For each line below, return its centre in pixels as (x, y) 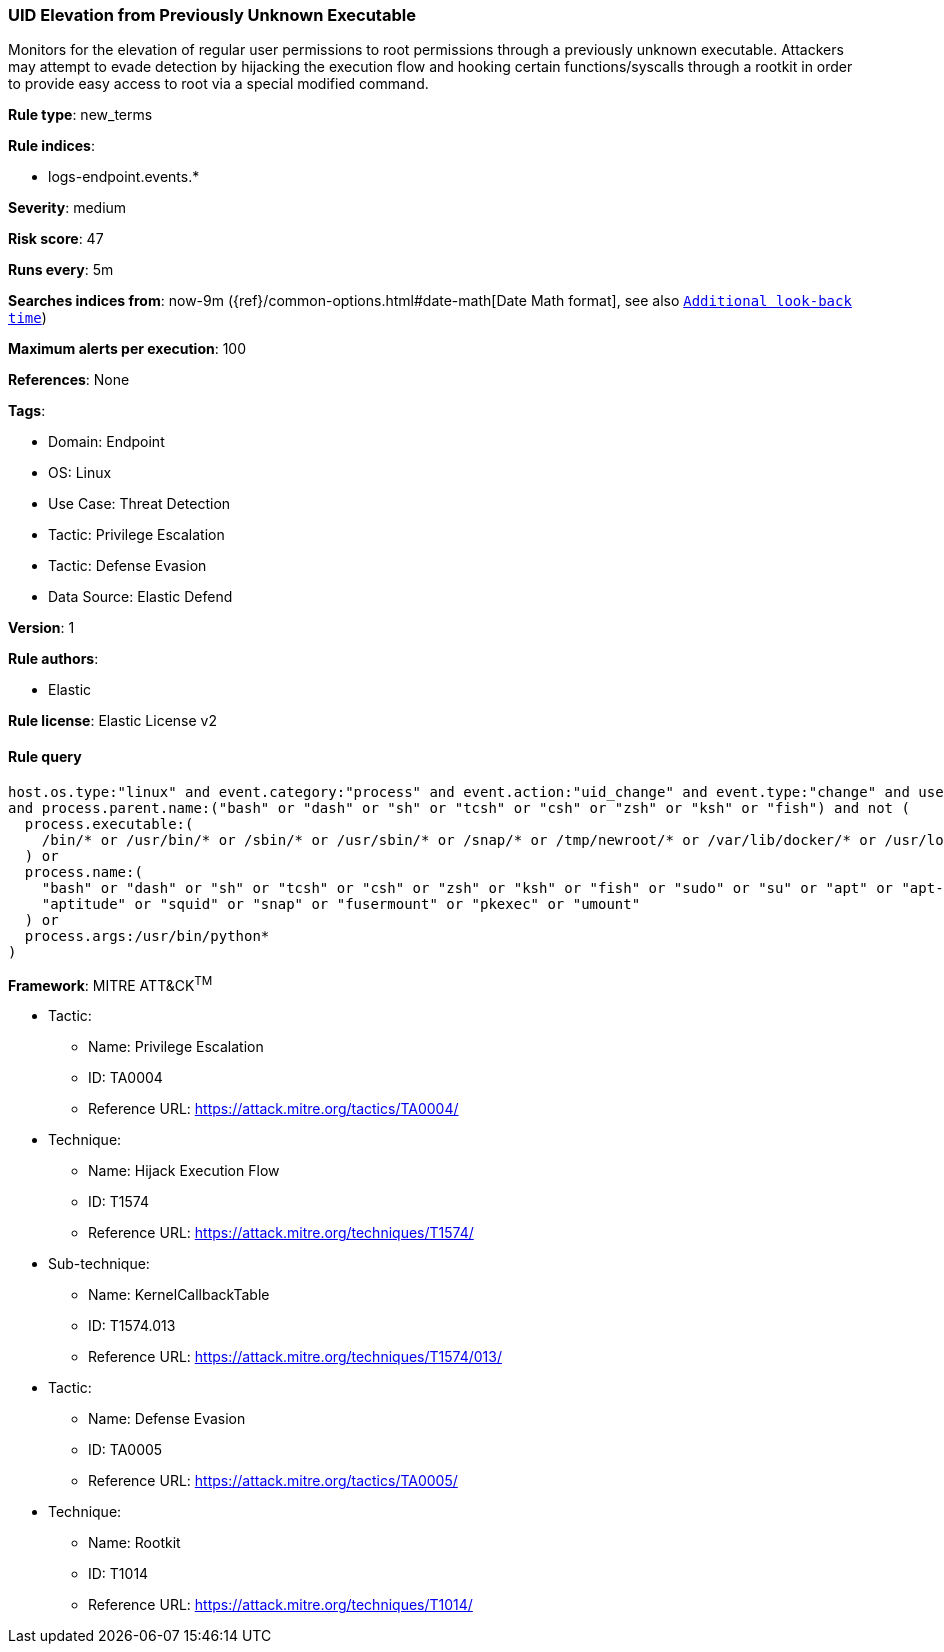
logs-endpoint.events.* (124, 177)
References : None (69, 380)
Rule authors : (53, 659)
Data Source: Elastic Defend (140, 597)
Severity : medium (67, 208)
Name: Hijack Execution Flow (184, 1171)
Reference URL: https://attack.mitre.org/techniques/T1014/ (280, 1605)
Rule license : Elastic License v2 (112, 721)
